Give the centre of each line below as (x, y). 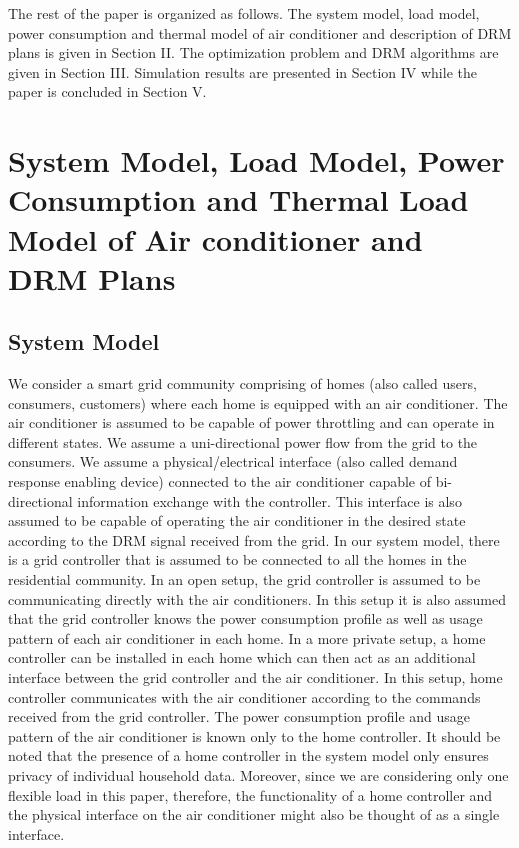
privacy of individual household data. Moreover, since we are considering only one (258, 774)
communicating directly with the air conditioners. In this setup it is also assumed (257, 598)
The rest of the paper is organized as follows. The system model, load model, (244, 13)
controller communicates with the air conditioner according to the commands (244, 696)
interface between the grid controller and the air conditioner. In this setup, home (255, 677)
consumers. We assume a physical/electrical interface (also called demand (233, 461)
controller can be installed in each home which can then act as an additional (242, 657)
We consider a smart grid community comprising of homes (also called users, (242, 383)
